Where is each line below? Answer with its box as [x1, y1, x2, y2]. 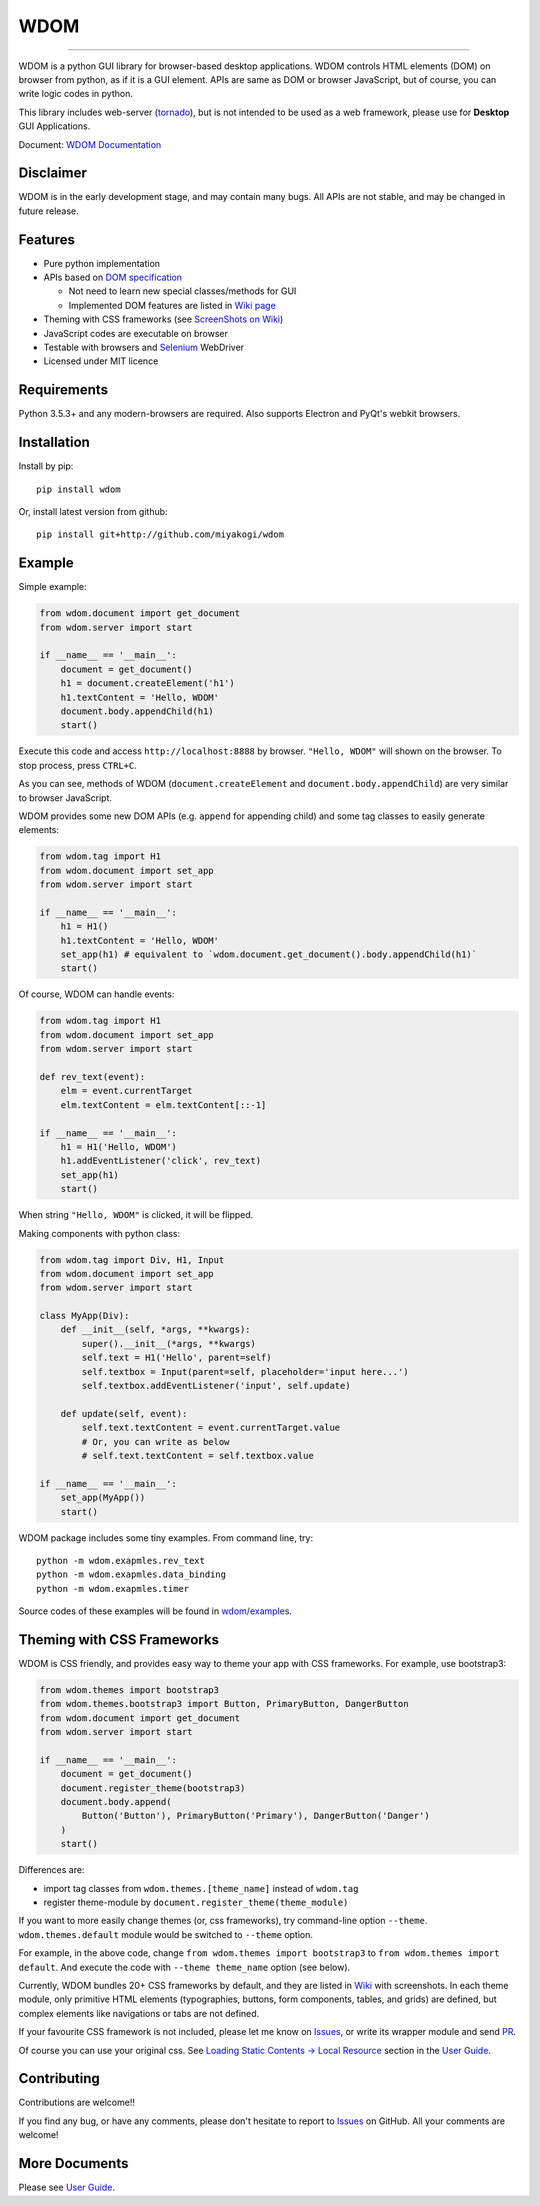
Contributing [18, 2070, 100, 2087]
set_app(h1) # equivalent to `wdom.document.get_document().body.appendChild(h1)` [60, 949, 478, 960]
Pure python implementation [43, 257, 160, 269]
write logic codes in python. [18, 88, 134, 100]
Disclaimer [18, 165, 87, 182]
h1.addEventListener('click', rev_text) [60, 1155, 262, 1167]
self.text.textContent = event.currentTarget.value [81, 1422, 341, 1434]
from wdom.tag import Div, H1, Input [39, 1254, 225, 1265]
